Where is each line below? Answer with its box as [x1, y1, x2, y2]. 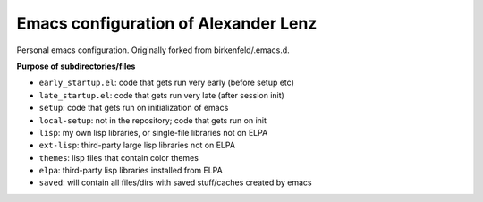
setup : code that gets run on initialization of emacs [38, 103, 229, 114]
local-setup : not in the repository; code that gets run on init [38, 114, 267, 125]
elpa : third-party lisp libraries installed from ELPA [38, 165, 223, 176]
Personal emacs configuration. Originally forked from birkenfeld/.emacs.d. [16, 45, 290, 55]
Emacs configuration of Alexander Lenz [16, 13, 318, 33]
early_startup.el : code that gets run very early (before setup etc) [38, 77, 294, 88]
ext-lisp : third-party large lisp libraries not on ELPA [38, 139, 236, 151]
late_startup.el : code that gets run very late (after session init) [38, 89, 285, 100]
